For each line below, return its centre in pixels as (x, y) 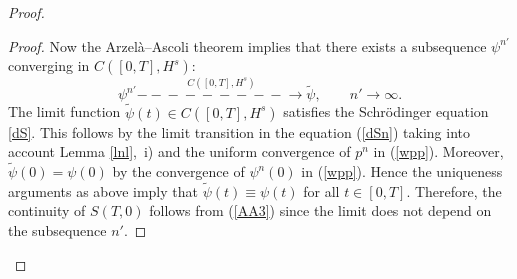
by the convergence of (178, 171)
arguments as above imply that (103, 190)
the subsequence (57, 230)
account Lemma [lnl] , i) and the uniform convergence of (179, 151)
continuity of (47, 210)
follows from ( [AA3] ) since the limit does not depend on (320, 210)
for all (321, 190)
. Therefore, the (454, 190)
